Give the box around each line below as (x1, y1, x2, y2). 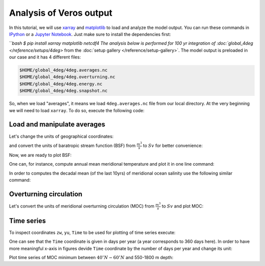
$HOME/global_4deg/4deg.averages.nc (19, 67, 108, 73)
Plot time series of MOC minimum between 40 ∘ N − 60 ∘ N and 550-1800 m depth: (9, 254, 174, 260)
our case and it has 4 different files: (9, 54, 81, 60)
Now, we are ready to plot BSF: (9, 152, 72, 158)
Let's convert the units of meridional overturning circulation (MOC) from (9, 203, 155, 209)
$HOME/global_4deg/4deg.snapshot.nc (19, 88, 108, 93)
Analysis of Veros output (9, 7, 113, 18)
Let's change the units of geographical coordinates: (9, 133, 114, 139)
